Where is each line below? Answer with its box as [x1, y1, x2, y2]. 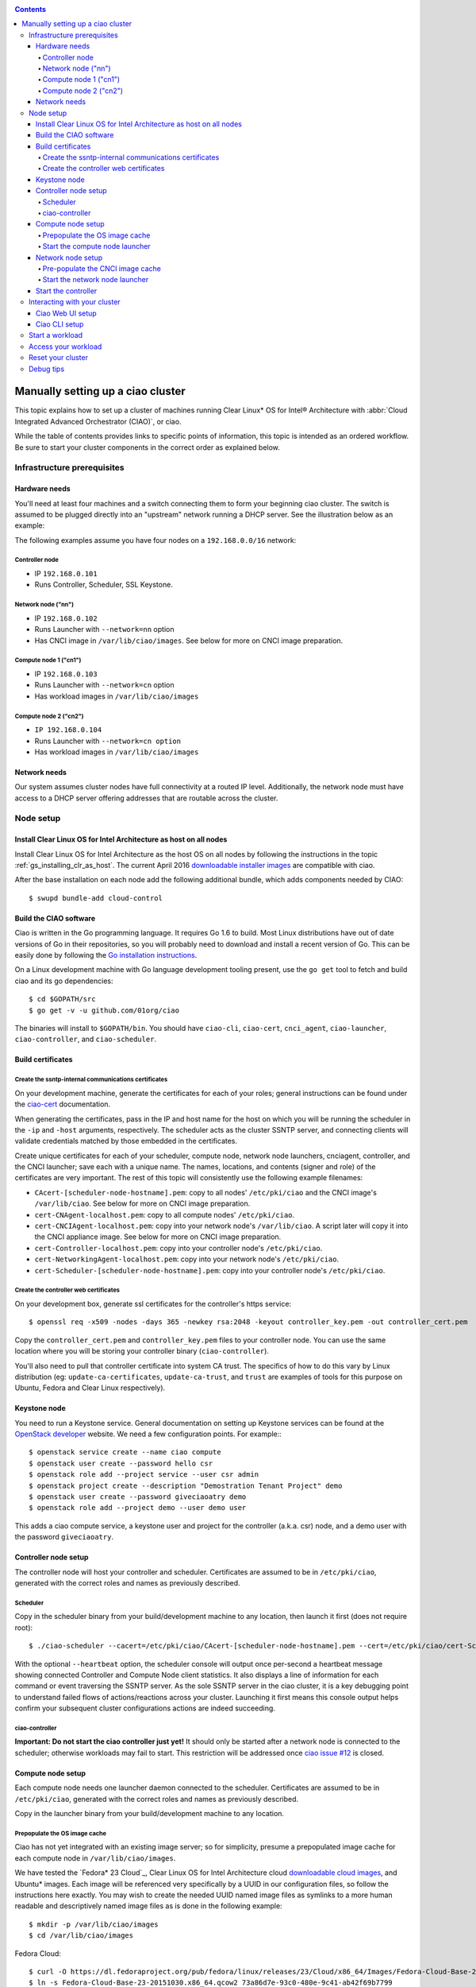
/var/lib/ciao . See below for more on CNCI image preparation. [34, 1199, 251, 1208]
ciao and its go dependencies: [14, 976, 114, 986]
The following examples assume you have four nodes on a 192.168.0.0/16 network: [14, 535, 297, 544]
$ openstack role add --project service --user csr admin [29, 1470, 259, 1479]
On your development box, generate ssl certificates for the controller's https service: [14, 1299, 292, 1308]
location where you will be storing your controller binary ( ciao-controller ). [14, 1346, 270, 1356]
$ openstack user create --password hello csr [29, 1458, 213, 1468]
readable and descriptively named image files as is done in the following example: [14, 1901, 282, 1911]
